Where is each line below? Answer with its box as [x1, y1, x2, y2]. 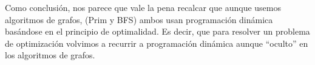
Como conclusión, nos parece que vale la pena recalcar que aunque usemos [5, 1, 281, 13]
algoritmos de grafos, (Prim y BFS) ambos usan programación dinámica [5, 13, 273, 26]
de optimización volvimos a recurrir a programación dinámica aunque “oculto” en [5, 36, 308, 49]
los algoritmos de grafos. [5, 49, 95, 61]
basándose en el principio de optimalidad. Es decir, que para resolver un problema [5, 25, 310, 38]
